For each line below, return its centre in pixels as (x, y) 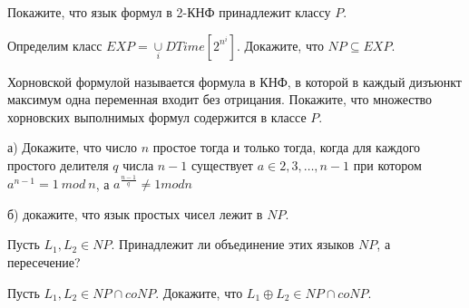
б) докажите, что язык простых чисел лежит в (135, 213)
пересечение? (44, 262)
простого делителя (58, 164)
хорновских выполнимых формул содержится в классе (157, 116)
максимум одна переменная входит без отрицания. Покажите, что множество (220, 99)
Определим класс (55, 45)
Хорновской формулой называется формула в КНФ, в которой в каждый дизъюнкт (234, 81)
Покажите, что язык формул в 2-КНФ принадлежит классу (169, 12)
